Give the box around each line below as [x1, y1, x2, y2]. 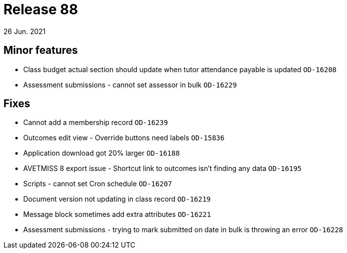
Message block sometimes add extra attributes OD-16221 [23, 210, 211, 219]
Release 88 [3, 1, 78, 18]
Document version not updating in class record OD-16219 [23, 195, 211, 204]
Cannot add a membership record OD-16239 [23, 118, 168, 127]
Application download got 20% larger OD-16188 [23, 149, 180, 158]
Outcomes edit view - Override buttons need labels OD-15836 [23, 133, 225, 142]
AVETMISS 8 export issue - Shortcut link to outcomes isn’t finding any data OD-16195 [23, 164, 302, 173]
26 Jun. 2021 [3, 27, 46, 36]
